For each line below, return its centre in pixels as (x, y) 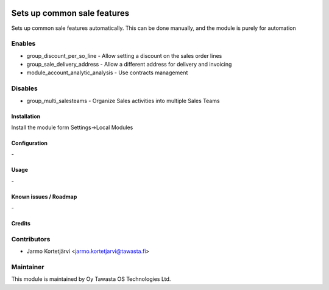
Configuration (30, 143)
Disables (24, 88)
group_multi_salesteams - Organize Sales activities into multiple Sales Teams (123, 101)
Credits (21, 224)
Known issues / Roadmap (44, 196)
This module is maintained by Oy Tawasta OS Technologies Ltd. (91, 279)
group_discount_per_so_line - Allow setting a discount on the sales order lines (124, 55)
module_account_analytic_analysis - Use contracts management (107, 72)
